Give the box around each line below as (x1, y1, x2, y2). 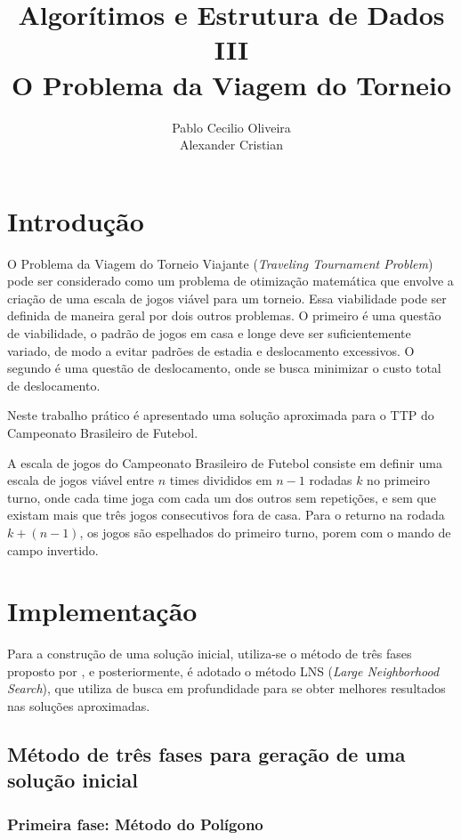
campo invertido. (7, 540, 99, 559)
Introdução (7, 202, 144, 238)
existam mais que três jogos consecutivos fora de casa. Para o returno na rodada (7, 505, 445, 524)
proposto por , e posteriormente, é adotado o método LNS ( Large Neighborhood (7, 661, 440, 680)
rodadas (309, 471, 352, 489)
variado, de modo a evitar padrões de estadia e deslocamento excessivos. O (7, 341, 415, 359)
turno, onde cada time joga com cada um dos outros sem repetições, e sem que (7, 488, 436, 506)
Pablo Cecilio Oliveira (172, 117, 291, 136)
